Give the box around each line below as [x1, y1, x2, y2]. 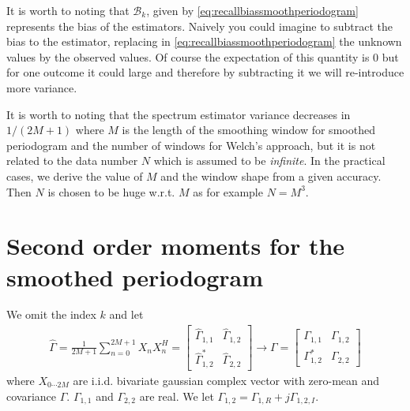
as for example [193, 183, 263, 200]
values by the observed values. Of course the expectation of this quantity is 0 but [6, 48, 399, 65]
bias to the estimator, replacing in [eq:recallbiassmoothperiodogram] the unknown [6, 33, 402, 50]
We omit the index [6, 306, 96, 323]
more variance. [6, 79, 77, 95]
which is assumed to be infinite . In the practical [153, 152, 386, 169]
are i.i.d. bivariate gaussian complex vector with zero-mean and [73, 372, 380, 388]
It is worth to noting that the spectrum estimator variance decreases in [6, 106, 351, 122]
